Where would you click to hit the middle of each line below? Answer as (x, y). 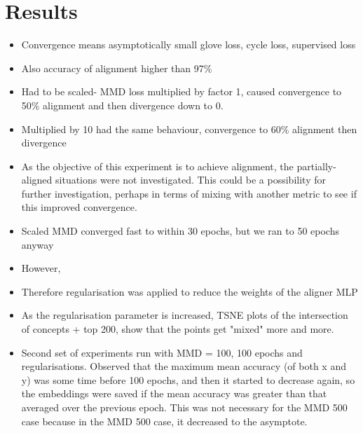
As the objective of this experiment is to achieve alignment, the (157, 166)
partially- (316, 166)
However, (41, 268)
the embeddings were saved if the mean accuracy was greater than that (174, 393)
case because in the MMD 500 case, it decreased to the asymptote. (164, 421)
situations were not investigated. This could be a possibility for (191, 180)
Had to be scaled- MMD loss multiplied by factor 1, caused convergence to (181, 91)
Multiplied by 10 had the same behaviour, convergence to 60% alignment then (189, 129)
